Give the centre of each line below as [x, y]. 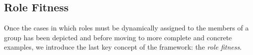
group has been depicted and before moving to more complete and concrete [118, 37]
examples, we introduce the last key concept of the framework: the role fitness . [123, 47]
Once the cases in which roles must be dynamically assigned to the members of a [126, 28]
